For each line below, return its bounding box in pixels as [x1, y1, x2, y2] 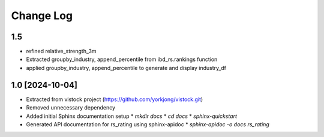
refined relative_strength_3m [26, 48, 97, 55]
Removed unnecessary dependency [26, 104, 116, 111]
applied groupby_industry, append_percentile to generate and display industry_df [26, 64, 226, 71]
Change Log [11, 9, 73, 22]
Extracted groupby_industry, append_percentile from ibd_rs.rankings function [26, 56, 218, 63]
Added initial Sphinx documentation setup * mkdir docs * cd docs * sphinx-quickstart [26, 112, 237, 120]
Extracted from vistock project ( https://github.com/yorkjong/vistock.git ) [26, 96, 203, 103]
